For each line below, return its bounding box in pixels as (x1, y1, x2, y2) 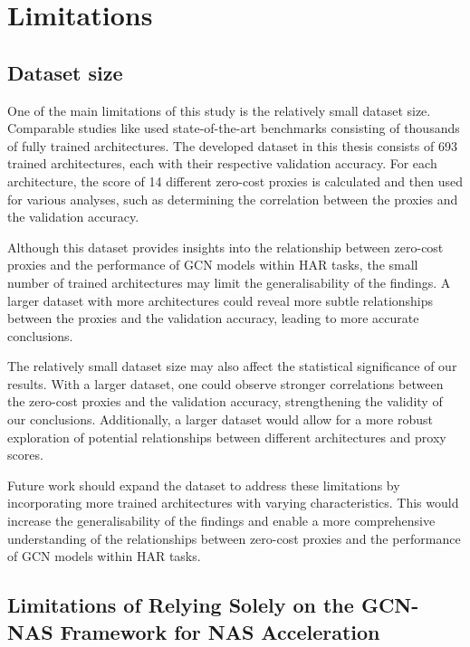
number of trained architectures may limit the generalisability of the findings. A (7, 272, 451, 291)
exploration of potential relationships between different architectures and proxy (7, 427, 446, 446)
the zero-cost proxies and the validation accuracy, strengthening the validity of (7, 392, 443, 411)
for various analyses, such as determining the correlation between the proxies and (7, 189, 458, 208)
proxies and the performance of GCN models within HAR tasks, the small (7, 255, 418, 274)
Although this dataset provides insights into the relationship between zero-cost (7, 237, 444, 256)
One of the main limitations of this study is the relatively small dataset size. (7, 100, 431, 119)
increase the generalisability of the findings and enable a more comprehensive (7, 511, 436, 530)
